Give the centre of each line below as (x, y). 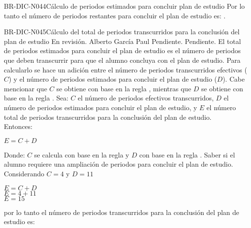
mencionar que (26, 88)
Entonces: (18, 126)
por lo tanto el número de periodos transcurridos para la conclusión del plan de (122, 212)
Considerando (24, 173)
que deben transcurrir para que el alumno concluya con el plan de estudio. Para (122, 60)
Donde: (15, 154)
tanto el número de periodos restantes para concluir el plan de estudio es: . (115, 15)
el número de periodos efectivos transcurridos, (146, 98)
